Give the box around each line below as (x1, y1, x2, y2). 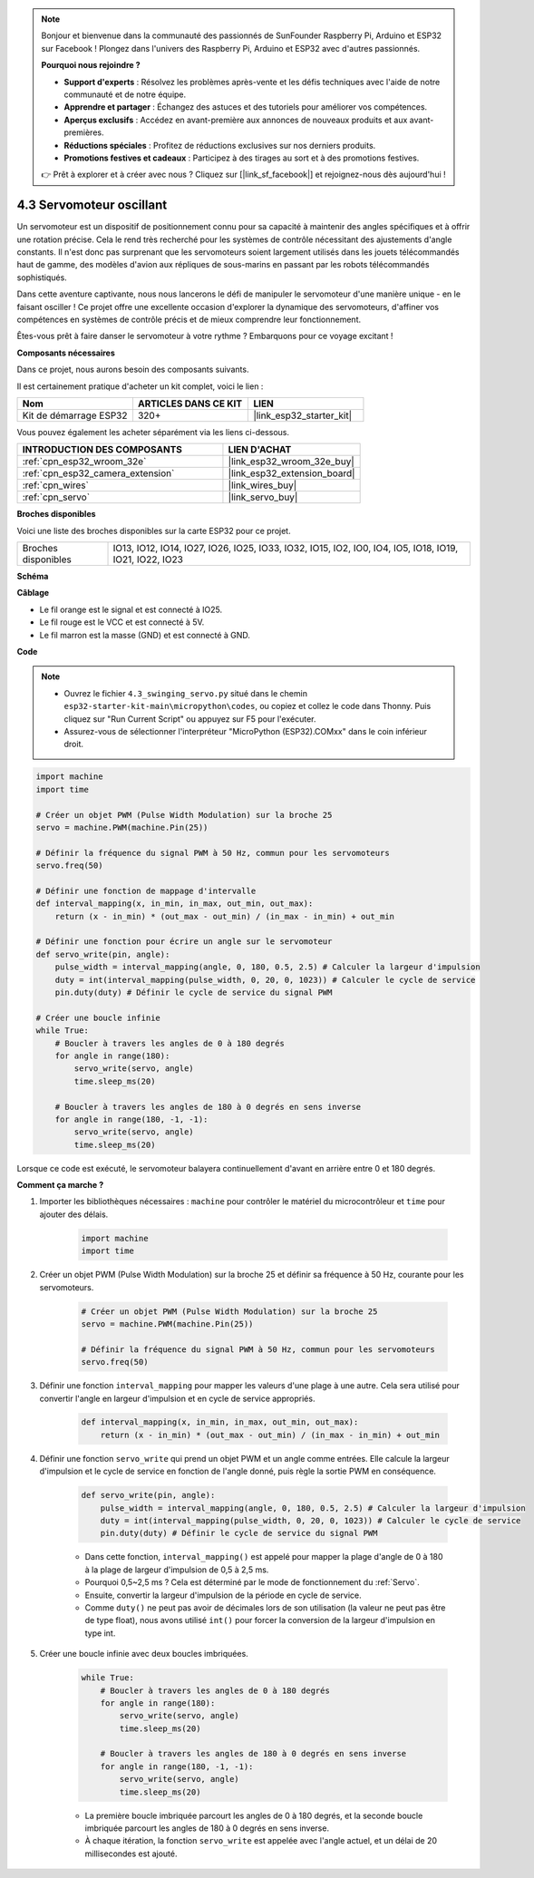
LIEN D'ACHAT (228, 443, 292, 456)
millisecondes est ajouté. (84, 1848, 178, 1859)
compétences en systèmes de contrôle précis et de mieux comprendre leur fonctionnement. (16, 314, 362, 325)
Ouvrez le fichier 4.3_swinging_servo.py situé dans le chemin (63, 687, 308, 698)
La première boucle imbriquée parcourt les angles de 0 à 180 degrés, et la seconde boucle (84, 1810, 423, 1821)
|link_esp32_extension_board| (228, 467, 355, 480)
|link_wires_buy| (228, 479, 297, 491)
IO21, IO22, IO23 (112, 553, 183, 566)
